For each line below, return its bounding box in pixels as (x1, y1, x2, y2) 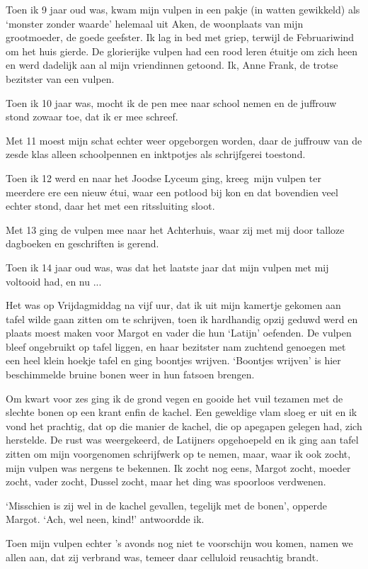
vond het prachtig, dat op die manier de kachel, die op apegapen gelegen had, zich (6, 418, 362, 433)
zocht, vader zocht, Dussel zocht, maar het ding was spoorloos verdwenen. (6, 474, 326, 489)
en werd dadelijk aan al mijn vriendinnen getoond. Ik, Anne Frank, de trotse (6, 57, 338, 72)
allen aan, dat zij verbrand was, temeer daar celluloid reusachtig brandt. (6, 549, 319, 564)
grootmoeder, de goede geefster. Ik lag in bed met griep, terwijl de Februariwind (6, 30, 355, 45)
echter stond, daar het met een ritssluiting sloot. (6, 198, 215, 213)
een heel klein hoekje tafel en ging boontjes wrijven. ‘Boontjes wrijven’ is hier (6, 353, 341, 368)
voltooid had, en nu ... (6, 274, 102, 288)
